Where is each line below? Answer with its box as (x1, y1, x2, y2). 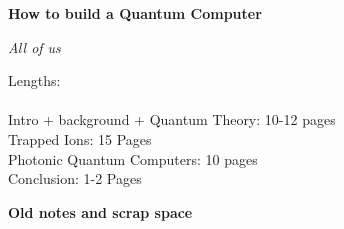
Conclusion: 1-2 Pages (8, 168, 142, 189)
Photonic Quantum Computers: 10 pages (8, 148, 258, 169)
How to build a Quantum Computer (8, 3, 262, 23)
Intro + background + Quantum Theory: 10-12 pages (8, 109, 336, 130)
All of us (8, 36, 61, 57)
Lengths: (8, 70, 61, 91)
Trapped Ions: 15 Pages (8, 128, 152, 149)
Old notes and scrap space (8, 201, 193, 222)
